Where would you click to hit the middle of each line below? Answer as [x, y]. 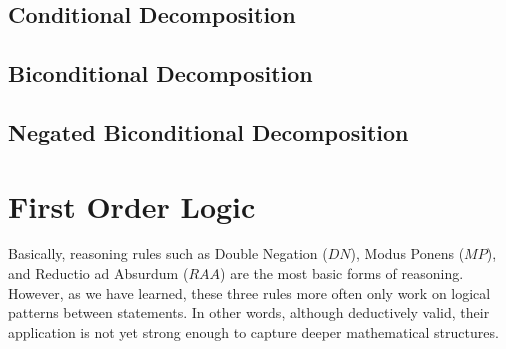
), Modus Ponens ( [407, 253]
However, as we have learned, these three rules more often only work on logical [249, 292]
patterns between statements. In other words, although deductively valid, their [249, 312]
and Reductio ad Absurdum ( [98, 273]
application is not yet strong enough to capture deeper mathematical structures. [253, 331]
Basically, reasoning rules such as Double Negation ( [168, 253]
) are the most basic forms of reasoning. [342, 273]
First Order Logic [132, 205]
